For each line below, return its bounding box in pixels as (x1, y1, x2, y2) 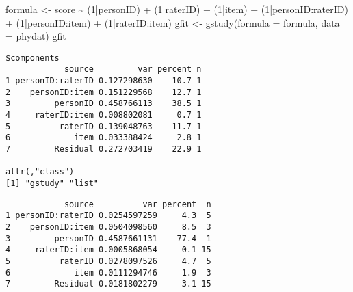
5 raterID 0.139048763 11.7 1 (5, 121, 202, 131)
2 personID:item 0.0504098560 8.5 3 (5, 222, 211, 232)
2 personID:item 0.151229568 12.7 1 (5, 87, 202, 97)
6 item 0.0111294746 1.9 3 (5, 267, 211, 278)
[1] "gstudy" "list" (5, 178, 99, 188)
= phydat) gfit (5, 29, 66, 43)
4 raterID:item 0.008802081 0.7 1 (5, 110, 202, 120)
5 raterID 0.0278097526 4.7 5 (5, 256, 211, 266)
